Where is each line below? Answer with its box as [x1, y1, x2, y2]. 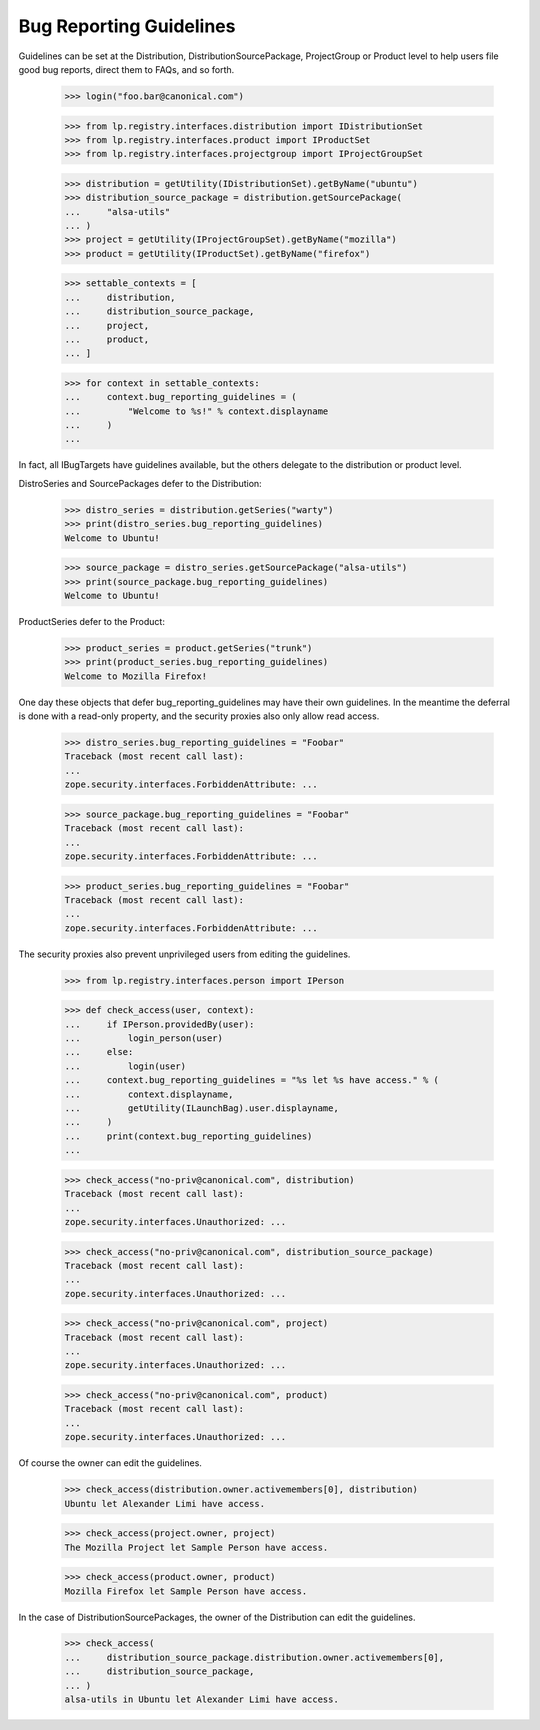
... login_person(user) [64, 1033, 224, 1044]
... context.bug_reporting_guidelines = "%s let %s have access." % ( [64, 1075, 440, 1086]
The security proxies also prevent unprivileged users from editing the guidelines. [18, 948, 351, 960]
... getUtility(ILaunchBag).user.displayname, [64, 1103, 339, 1114]
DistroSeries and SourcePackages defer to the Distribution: [18, 477, 262, 489]
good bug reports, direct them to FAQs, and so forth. [18, 63, 235, 75]
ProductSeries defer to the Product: [18, 615, 165, 627]
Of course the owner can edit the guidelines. [18, 1457, 202, 1469]
